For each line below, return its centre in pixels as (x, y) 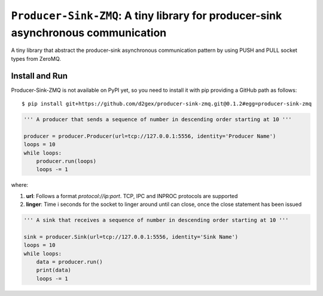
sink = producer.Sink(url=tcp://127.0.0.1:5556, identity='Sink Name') (131, 237)
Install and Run (39, 75)
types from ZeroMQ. (36, 58)
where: (20, 185)
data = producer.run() (69, 262)
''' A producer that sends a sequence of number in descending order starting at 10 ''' (158, 120)
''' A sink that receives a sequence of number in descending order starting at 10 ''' (156, 220)
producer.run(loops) (66, 161)
